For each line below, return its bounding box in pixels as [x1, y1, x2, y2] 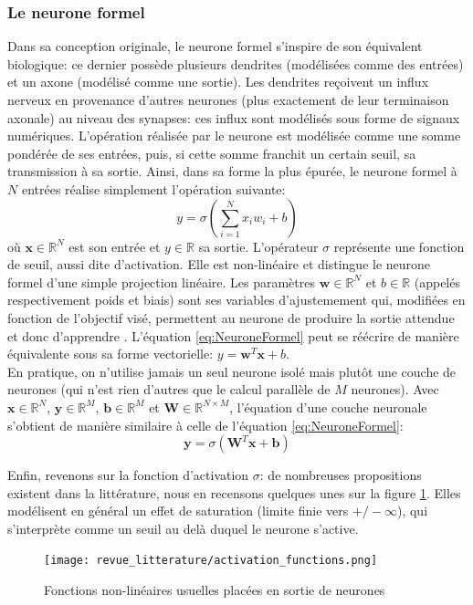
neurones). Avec [351, 380, 439, 399]
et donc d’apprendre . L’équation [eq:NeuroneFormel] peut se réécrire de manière [7, 326, 459, 345]
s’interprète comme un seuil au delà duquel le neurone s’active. [7, 518, 359, 537]
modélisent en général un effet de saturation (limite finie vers [7, 501, 349, 520]
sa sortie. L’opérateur [198, 236, 319, 256]
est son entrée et [68, 236, 161, 256]
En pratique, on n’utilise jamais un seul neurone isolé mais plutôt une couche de [7, 361, 457, 381]
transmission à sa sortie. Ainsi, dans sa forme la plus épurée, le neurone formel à [7, 162, 457, 181]
